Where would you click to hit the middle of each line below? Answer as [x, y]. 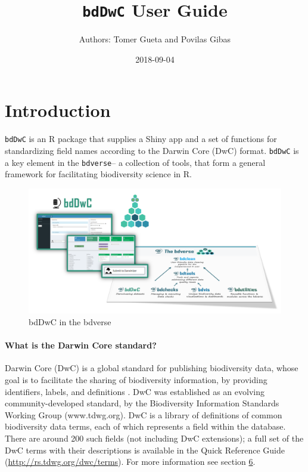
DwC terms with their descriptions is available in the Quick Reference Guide [145, 450]
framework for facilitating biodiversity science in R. [98, 174]
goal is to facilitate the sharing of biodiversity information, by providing [136, 380]
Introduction [58, 110]
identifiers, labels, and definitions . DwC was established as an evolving [135, 391]
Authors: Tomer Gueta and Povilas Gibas [155, 39]
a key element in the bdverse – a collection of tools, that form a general [135, 162]
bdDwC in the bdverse [70, 322]
